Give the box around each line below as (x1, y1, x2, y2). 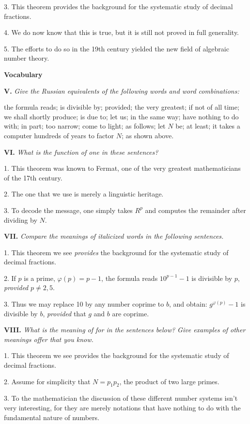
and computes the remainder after (145, 205, 246, 215)
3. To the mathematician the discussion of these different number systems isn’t (4, 393, 238, 403)
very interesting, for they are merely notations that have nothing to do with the (4, 403, 241, 413)
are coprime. (112, 308, 149, 318)
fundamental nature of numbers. (4, 412, 99, 422)
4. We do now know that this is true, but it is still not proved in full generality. (4, 27, 239, 37)
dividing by (4, 214, 37, 225)
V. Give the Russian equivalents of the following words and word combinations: (4, 85, 239, 96)
